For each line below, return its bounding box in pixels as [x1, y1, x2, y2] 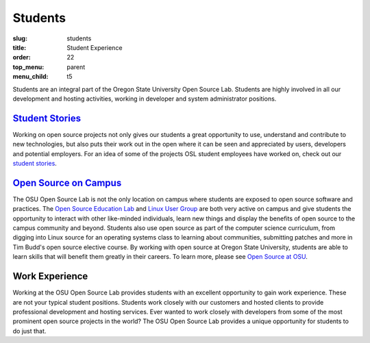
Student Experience [66, 43, 123, 51]
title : [12, 43, 27, 51]
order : [12, 53, 31, 62]
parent [66, 62, 86, 71]
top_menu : [12, 62, 45, 71]
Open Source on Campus [12, 177, 122, 188]
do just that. [12, 327, 47, 335]
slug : [12, 34, 27, 42]
